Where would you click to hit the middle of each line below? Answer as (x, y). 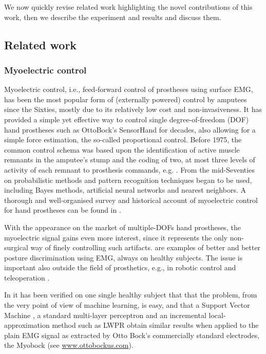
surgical (16, 247)
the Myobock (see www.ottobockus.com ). (69, 345)
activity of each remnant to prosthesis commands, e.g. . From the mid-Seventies (129, 169)
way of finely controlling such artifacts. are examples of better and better (146, 247)
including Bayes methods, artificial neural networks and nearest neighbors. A (125, 190)
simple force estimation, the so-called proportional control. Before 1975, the (123, 139)
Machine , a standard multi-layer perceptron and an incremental (105, 315)
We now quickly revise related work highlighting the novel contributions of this (128, 7)
